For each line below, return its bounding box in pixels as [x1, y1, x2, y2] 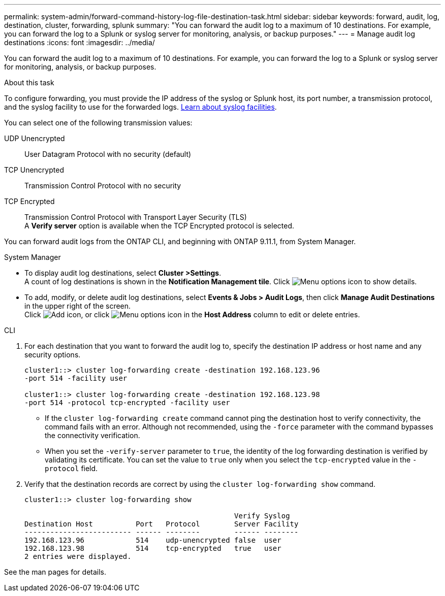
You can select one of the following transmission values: [4, 118, 193, 127]
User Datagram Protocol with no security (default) [24, 150, 192, 158]
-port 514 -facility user [24, 374, 128, 382]
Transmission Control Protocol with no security [24, 181, 181, 190]
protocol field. [45, 464, 98, 473]
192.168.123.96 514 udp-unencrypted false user [24, 536, 281, 544]
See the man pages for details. [4, 568, 107, 576]
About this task [4, 78, 54, 87]
